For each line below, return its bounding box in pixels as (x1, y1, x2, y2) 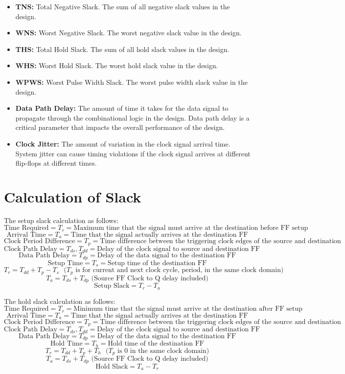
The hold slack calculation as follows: (4, 296, 115, 306)
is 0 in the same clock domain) (117, 347, 209, 354)
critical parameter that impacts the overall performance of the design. (15, 122, 225, 132)
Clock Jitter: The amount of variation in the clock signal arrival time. (15, 138, 230, 149)
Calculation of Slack (4, 186, 141, 206)
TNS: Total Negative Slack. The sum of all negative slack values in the (15, 1, 230, 11)
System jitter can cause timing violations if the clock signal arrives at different (15, 148, 251, 158)
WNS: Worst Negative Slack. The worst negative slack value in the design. (15, 27, 242, 38)
